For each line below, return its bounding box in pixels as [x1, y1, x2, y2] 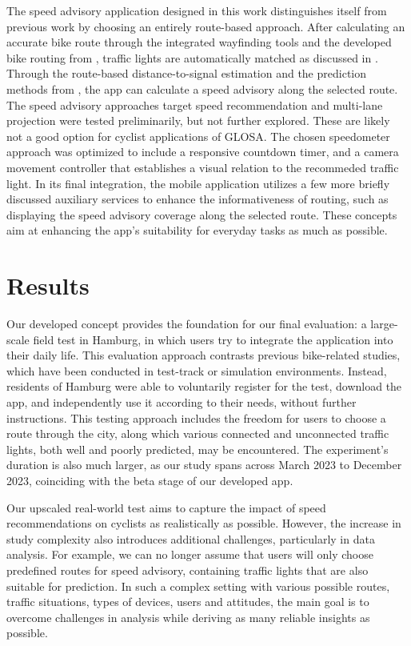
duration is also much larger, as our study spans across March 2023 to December [6, 456, 402, 473]
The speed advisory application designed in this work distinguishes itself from [6, 2, 387, 18]
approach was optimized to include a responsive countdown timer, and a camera [6, 143, 399, 160]
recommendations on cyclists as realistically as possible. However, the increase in [6, 515, 401, 532]
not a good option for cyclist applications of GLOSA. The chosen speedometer [6, 127, 390, 144]
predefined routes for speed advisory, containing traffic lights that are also [6, 561, 369, 578]
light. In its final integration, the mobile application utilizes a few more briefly [6, 175, 390, 191]
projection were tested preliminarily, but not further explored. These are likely [6, 112, 390, 129]
